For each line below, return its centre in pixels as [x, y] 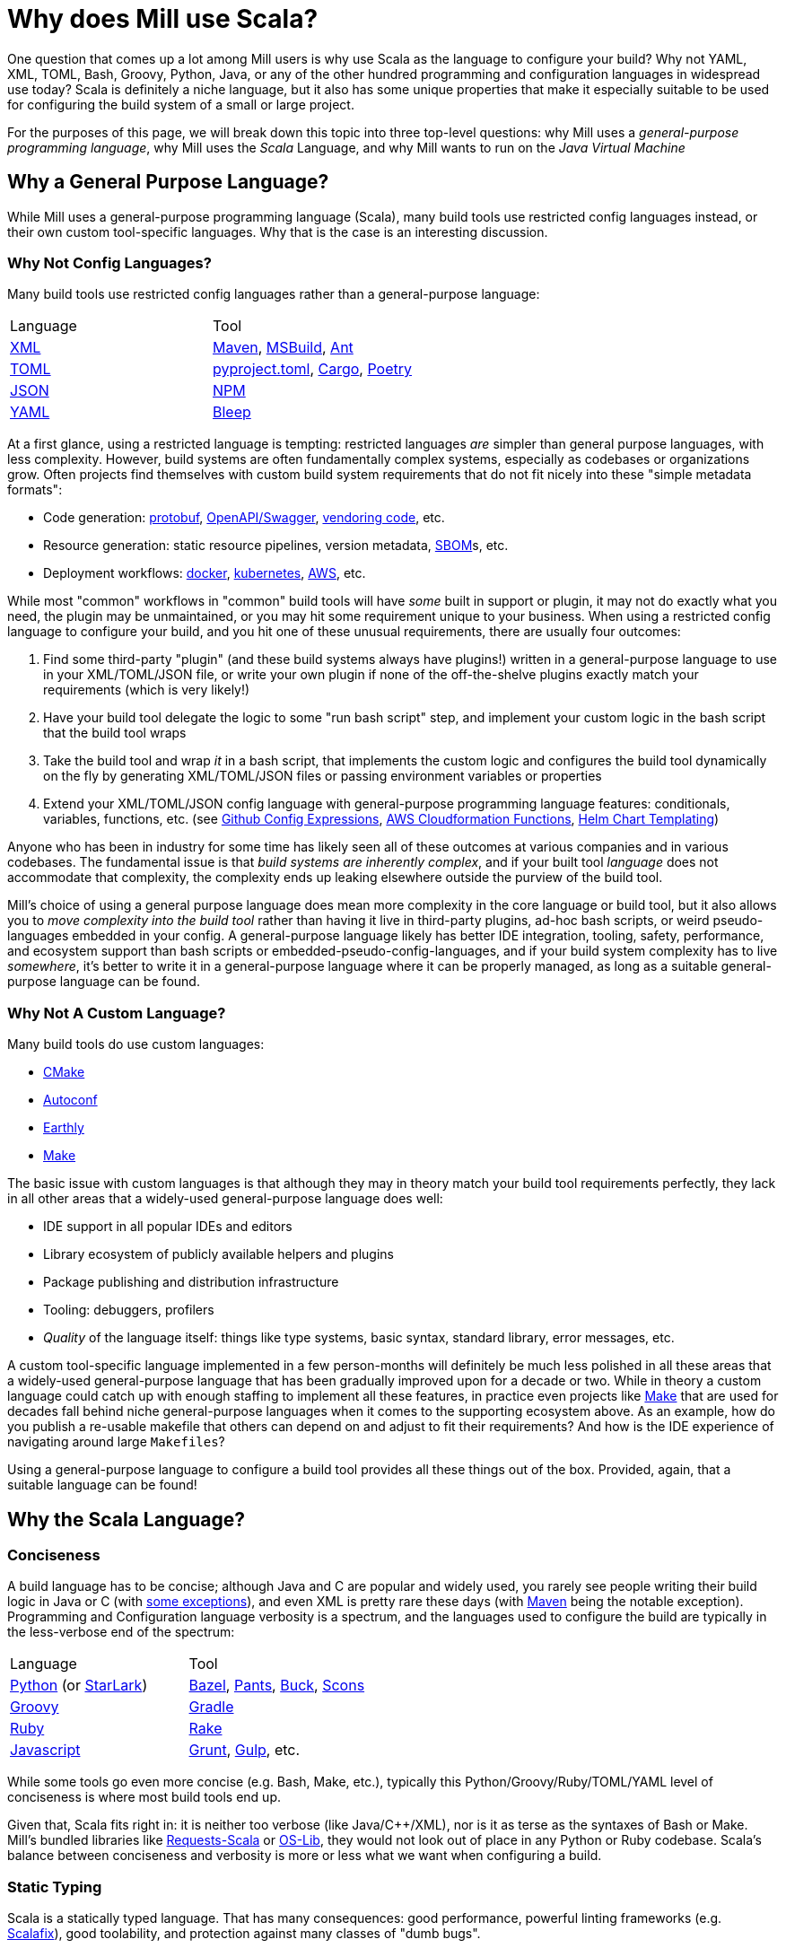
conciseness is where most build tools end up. [144, 1797]
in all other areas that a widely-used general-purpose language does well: [225, 1199]
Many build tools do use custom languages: [136, 1044]
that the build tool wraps [115, 733]
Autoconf [70, 1100]
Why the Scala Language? [126, 1519]
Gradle [211, 1707]
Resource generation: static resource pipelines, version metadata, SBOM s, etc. [276, 546]
